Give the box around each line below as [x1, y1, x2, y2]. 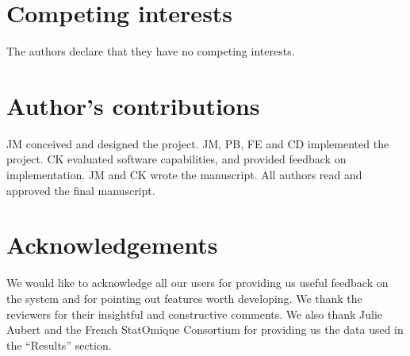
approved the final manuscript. [6, 182, 155, 198]
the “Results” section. [6, 336, 112, 353]
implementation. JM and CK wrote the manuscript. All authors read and [6, 167, 362, 183]
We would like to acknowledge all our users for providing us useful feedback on [6, 274, 389, 291]
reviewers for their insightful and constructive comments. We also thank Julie [6, 305, 383, 322]
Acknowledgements [6, 228, 218, 261]
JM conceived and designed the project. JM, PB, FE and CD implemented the [6, 135, 389, 151]
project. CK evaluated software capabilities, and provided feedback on [6, 151, 347, 167]
